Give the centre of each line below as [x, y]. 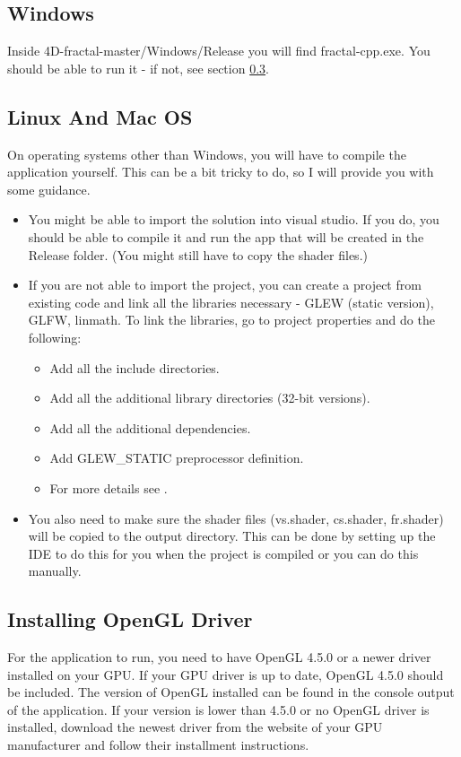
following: [55, 337]
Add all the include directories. [135, 367]
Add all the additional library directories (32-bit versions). [210, 398]
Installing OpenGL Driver [130, 619]
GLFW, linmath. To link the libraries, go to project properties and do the [231, 320]
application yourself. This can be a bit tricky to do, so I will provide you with [221, 172]
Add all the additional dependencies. [150, 427]
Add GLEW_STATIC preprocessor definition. [177, 458]
